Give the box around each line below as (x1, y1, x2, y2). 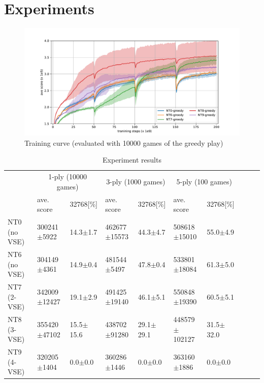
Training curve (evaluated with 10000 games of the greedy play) (24, 137, 223, 148)
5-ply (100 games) (176, 176, 232, 186)
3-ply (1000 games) (106, 176, 166, 186)
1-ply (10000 (48, 171, 87, 182)
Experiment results (103, 154, 161, 165)
